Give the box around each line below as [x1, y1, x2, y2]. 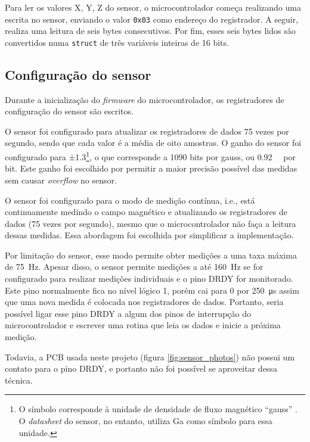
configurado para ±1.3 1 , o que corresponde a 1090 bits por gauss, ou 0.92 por [5, 149, 296, 163]
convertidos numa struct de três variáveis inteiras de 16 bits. [5, 36, 229, 48]
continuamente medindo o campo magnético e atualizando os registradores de [5, 206, 287, 218]
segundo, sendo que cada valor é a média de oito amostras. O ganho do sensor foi [5, 136, 302, 149]
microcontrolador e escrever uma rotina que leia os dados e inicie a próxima [5, 319, 281, 331]
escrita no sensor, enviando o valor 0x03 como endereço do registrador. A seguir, [5, 13, 299, 25]
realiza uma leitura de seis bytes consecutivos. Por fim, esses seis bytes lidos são [5, 24, 296, 37]
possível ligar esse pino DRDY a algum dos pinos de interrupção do [5, 307, 251, 319]
